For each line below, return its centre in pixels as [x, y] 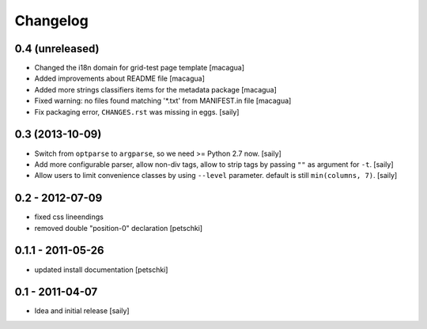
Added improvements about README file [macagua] [120, 78]
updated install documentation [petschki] [101, 270]
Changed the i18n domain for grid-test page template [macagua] [140, 68]
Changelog [51, 21]
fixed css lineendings [69, 217]
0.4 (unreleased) [57, 49]
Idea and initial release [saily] [82, 311]
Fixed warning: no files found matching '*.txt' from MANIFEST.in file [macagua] [163, 101]
